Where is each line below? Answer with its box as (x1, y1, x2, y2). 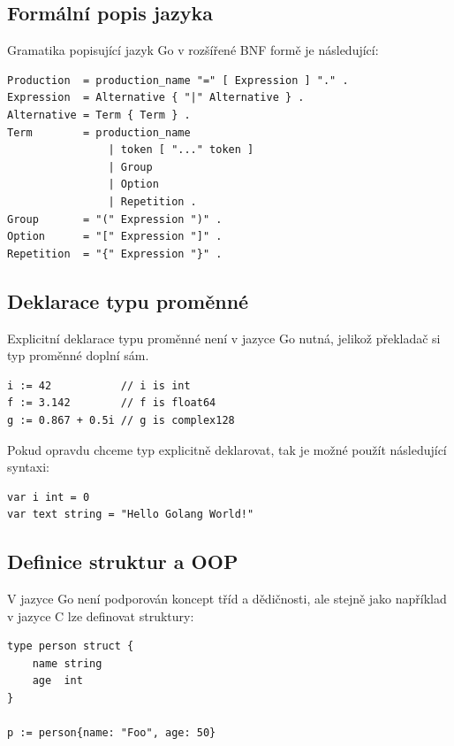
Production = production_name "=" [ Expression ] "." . (7, 73, 349, 87)
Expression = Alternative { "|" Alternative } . (7, 91, 305, 104)
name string (32, 657, 102, 670)
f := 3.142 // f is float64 (7, 396, 216, 410)
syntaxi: (7, 458, 49, 476)
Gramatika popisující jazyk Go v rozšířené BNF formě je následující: (7, 41, 379, 59)
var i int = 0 (7, 490, 90, 504)
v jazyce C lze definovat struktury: (7, 606, 194, 625)
